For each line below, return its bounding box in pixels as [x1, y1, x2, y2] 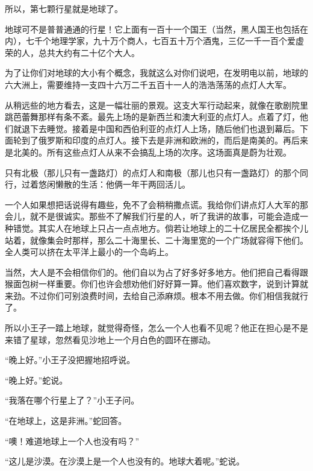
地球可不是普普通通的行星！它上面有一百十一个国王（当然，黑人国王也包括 [5, 22, 300, 35]
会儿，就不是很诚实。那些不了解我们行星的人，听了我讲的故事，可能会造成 [5, 210, 300, 223]
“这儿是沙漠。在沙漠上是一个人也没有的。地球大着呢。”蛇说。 [5, 455, 245, 467]
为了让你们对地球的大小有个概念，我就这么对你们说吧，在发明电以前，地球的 [5, 66, 308, 79]
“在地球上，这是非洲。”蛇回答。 [5, 414, 127, 427]
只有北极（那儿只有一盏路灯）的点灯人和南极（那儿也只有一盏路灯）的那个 [5, 166, 300, 179]
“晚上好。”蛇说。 [5, 373, 68, 386]
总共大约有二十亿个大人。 [38, 46, 140, 58]
